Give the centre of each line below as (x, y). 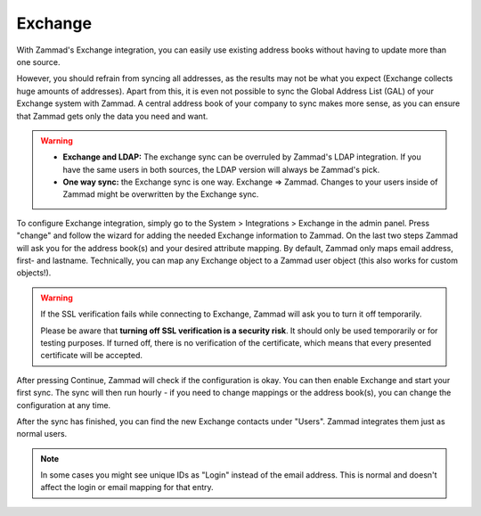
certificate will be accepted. (91, 356)
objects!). (34, 273)
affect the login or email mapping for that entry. (127, 487)
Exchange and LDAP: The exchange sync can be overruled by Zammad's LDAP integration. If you (242, 157)
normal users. (42, 434)
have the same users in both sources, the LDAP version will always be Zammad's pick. (221, 169)
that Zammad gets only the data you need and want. (112, 116)
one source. (39, 61)
